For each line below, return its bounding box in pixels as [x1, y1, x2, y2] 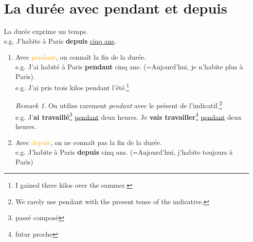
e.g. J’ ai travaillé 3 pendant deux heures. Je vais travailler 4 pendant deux [15, 110, 242, 122]
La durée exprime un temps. [4, 26, 88, 36]
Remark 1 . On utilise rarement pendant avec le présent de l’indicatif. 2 [15, 99, 222, 110]
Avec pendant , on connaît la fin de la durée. [15, 52, 146, 62]
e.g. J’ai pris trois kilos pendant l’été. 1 [15, 81, 129, 92]
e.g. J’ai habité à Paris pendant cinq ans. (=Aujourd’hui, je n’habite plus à [15, 61, 243, 71]
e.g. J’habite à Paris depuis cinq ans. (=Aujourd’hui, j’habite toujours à [15, 147, 233, 157]
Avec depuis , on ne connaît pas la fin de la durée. [15, 137, 162, 147]
